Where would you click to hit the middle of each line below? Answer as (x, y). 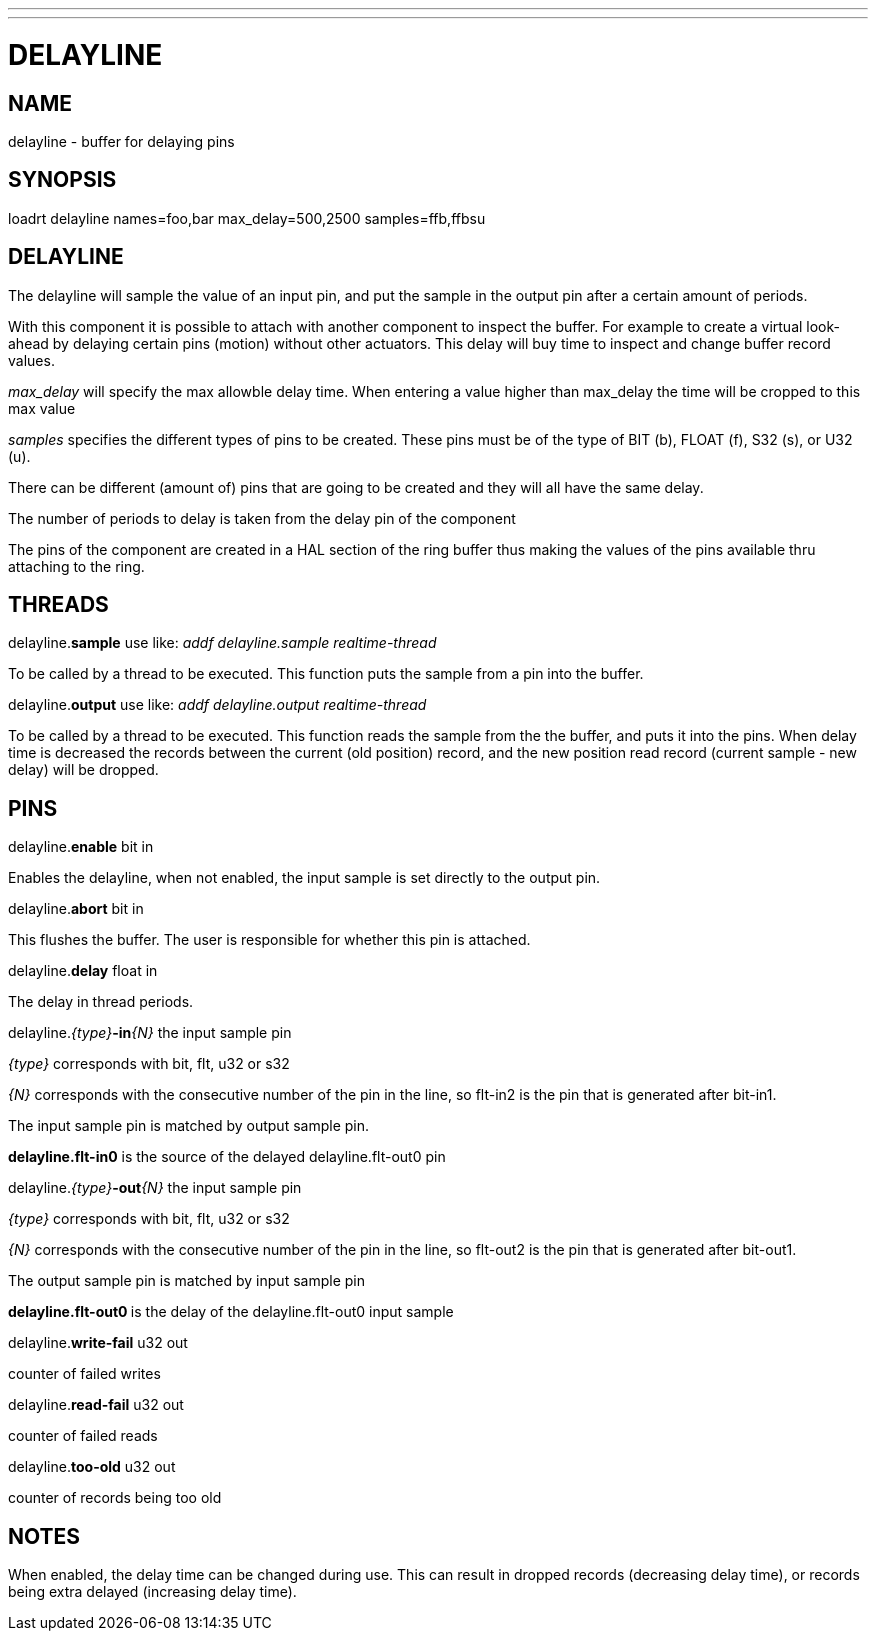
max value (42, 408)
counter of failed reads (83, 1436)
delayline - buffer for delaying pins (121, 141)
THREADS (58, 605)
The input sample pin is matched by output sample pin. (188, 1126)
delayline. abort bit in (76, 909)
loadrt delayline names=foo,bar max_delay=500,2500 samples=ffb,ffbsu (247, 218)
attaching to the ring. (76, 566)
